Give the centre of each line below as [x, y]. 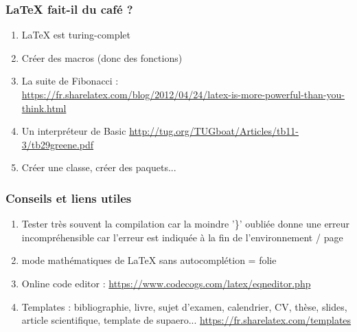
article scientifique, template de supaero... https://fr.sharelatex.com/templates [186, 320]
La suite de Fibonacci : [70, 81]
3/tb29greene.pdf [58, 144]
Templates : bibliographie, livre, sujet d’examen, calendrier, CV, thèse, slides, [184, 306]
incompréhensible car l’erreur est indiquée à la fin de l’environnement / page [182, 237]
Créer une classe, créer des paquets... [99, 167]
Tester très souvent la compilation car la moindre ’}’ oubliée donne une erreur [186, 224]
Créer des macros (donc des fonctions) [102, 57]
